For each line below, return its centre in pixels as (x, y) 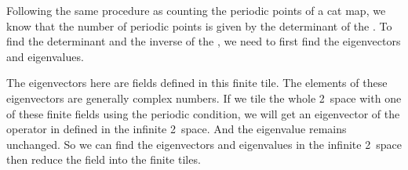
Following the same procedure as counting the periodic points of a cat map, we (196, 10)
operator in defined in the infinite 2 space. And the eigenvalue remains (177, 129)
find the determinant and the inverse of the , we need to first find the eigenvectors (204, 41)
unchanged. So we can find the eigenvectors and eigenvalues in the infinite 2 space (204, 144)
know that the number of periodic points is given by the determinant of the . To (199, 25)
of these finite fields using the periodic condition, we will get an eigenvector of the (203, 113)
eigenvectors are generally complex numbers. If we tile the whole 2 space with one (204, 98)
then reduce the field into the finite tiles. (104, 159)
